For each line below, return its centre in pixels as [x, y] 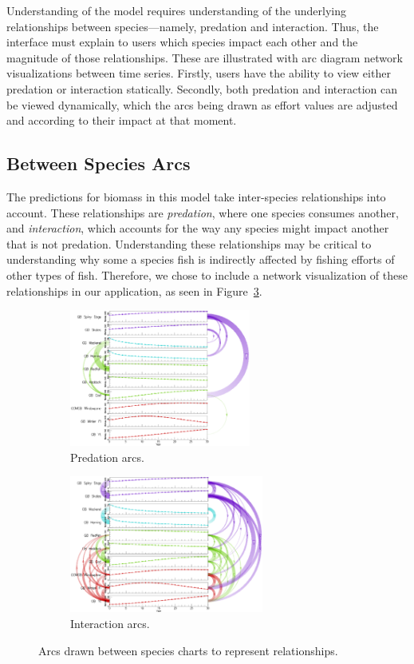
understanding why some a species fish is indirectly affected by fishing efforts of [201, 259]
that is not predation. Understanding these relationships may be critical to [189, 243]
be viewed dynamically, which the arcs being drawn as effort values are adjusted [202, 104]
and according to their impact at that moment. [122, 120]
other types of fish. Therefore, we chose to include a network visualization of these [207, 274]
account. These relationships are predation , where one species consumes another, [203, 212]
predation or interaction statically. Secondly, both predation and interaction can [202, 88]
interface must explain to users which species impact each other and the [182, 42]
